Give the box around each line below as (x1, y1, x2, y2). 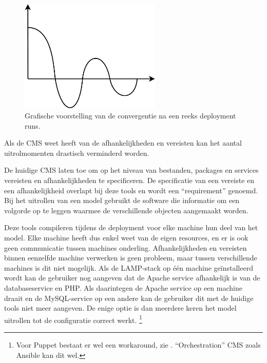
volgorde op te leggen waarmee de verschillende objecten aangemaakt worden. (4, 205, 249, 215)
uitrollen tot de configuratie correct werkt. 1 (4, 313, 142, 325)
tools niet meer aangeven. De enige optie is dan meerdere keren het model (4, 302, 237, 313)
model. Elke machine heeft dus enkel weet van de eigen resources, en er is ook (4, 232, 249, 243)
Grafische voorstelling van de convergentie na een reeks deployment (25, 110, 236, 121)
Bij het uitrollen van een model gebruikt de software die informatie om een (4, 195, 240, 206)
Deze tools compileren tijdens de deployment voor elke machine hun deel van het (4, 222, 258, 233)
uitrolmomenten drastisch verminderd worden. (4, 147, 149, 158)
